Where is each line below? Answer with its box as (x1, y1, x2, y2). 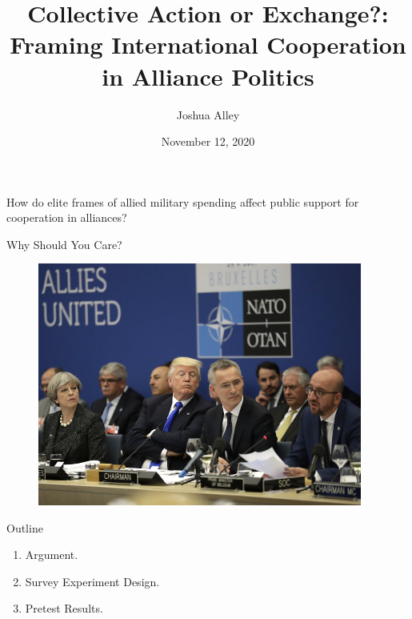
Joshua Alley (176, 106, 240, 123)
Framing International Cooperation (10, 28, 406, 61)
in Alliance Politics (102, 59, 314, 92)
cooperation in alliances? (6, 209, 127, 226)
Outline (6, 519, 43, 536)
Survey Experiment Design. (25, 573, 160, 589)
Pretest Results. (25, 600, 103, 617)
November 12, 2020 (161, 133, 255, 150)
